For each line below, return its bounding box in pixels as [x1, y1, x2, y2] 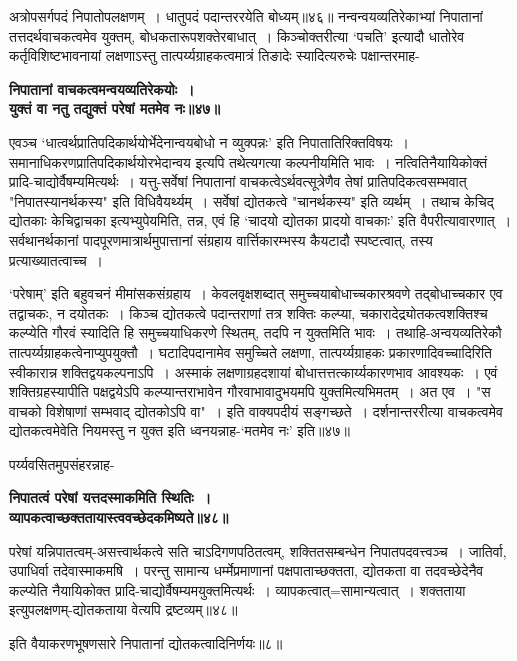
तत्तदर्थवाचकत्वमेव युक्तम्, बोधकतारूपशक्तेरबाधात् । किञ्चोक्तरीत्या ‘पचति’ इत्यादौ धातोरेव [9, 25, 465, 46]
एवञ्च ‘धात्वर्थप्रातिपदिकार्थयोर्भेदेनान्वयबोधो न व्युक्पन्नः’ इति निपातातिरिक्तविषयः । [9, 131, 410, 152]
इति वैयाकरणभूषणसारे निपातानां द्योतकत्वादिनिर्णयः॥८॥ [9, 633, 283, 654]
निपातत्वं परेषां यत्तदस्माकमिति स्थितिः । [9, 487, 212, 508]
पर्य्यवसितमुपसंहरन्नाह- [9, 453, 115, 474]
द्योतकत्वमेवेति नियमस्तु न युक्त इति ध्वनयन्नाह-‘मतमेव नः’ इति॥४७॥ [9, 420, 350, 441]
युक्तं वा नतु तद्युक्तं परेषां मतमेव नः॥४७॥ [9, 98, 220, 119]
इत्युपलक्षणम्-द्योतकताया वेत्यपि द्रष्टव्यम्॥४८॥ [9, 599, 238, 620]
